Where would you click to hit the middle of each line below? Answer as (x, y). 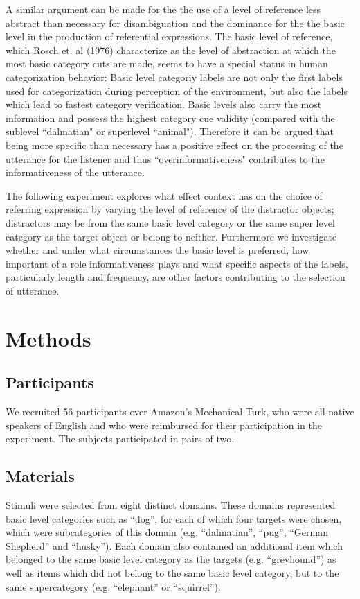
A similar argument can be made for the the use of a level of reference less (163, 9)
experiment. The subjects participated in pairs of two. (120, 439)
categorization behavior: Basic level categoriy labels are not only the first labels (174, 77)
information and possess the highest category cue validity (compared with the (170, 118)
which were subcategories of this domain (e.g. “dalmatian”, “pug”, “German (167, 532)
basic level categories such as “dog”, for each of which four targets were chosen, (174, 518)
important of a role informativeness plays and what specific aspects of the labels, (177, 263)
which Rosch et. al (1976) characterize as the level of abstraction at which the (171, 50)
